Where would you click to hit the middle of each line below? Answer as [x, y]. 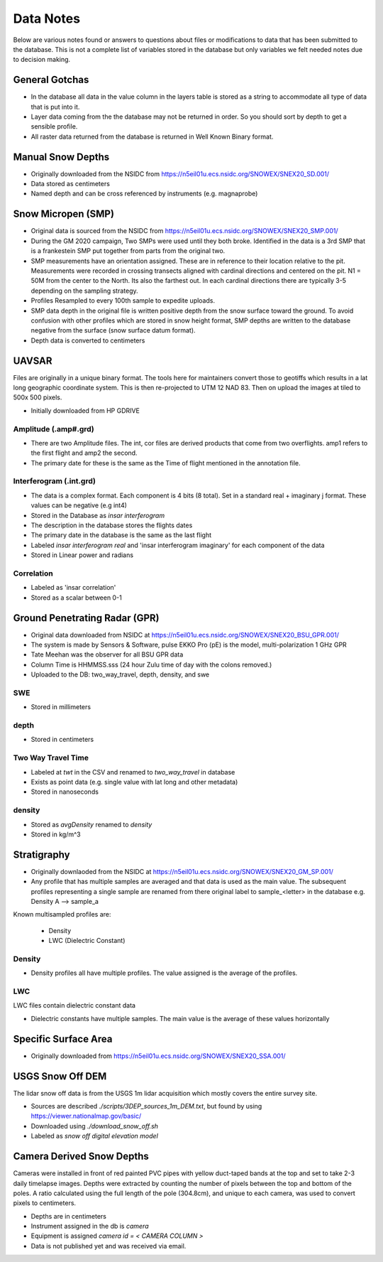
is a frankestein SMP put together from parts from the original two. [128, 251]
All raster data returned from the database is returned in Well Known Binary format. [152, 136]
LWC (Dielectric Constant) [87, 941]
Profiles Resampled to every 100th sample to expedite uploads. [123, 301]
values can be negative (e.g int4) [79, 505]
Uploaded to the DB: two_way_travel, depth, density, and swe [120, 674]
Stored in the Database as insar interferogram [98, 515]
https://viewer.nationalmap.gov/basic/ [86, 1116]
